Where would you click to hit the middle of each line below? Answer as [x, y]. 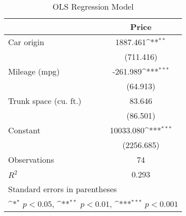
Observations [31, 159]
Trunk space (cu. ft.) [45, 101]
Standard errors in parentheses [63, 189]
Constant [24, 130]
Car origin [26, 42]
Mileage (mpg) [34, 71]
